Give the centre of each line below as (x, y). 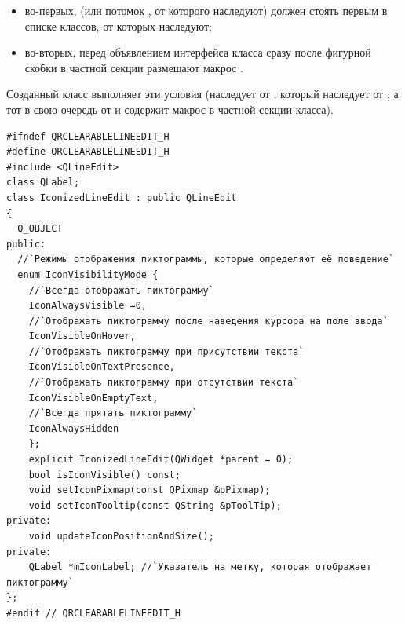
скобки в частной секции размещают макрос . (134, 67)
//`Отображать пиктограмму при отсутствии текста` (164, 383)
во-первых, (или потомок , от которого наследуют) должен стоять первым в (206, 10)
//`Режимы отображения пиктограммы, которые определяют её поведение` (206, 260)
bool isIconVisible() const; (104, 475)
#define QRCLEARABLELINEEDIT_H (88, 152)
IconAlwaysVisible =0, (88, 306)
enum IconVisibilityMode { (88, 274)
